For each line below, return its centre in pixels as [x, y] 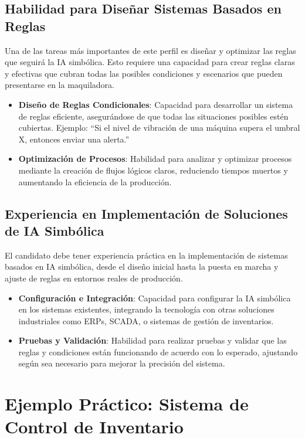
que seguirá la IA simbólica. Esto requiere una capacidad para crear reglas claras [150, 62]
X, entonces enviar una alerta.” [74, 139]
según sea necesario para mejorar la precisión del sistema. [122, 363]
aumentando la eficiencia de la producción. [95, 181]
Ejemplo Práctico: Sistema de [127, 404]
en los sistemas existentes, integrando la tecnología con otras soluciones [146, 309]
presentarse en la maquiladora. [60, 85]
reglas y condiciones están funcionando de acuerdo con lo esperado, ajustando [158, 352]
